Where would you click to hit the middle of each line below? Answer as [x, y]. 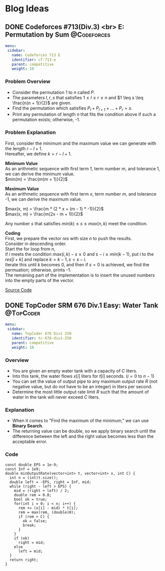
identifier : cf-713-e [34, 60]
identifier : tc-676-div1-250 [41, 338]
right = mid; [32, 542]
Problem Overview [28, 82]
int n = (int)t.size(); [34, 478]
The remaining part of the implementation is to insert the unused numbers [80, 275]
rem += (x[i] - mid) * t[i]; [48, 508]
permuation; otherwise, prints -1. [38, 270]
